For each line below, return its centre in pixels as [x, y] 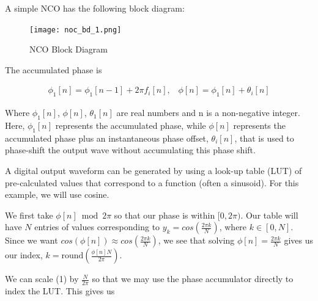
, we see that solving [196, 240]
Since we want [31, 240]
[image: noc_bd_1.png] [76, 30]
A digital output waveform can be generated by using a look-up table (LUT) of [153, 171]
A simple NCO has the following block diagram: [95, 8]
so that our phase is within [165, 215]
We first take [29, 215]
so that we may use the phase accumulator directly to [193, 279]
